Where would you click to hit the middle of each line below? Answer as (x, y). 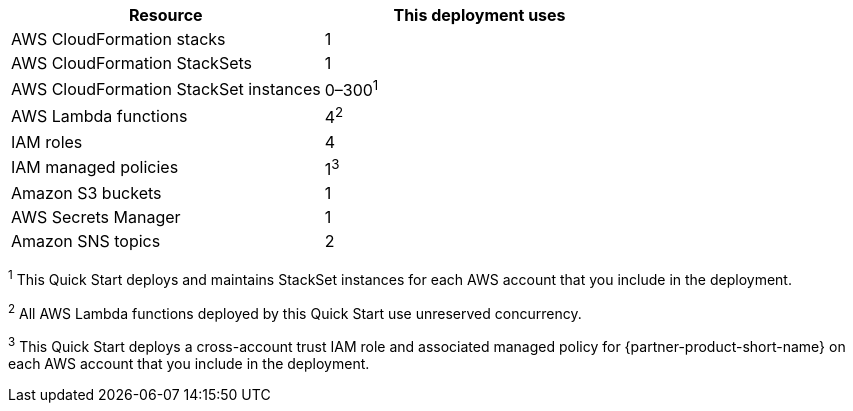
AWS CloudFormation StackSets (132, 63)
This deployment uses (479, 15)
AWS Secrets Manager (96, 216)
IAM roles (47, 141)
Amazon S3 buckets (86, 192)
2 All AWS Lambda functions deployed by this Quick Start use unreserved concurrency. (295, 311)
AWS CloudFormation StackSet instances (166, 88)
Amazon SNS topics (86, 240)
